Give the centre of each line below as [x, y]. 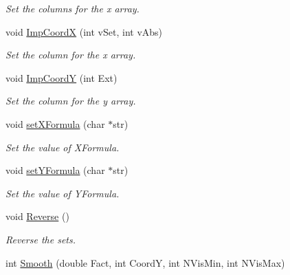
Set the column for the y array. [71, 101]
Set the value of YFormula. [63, 193]
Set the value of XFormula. [63, 147]
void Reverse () [37, 216]
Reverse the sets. [41, 239]
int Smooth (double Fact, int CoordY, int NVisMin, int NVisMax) [145, 262]
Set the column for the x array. [71, 55]
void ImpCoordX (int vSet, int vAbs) [84, 31]
